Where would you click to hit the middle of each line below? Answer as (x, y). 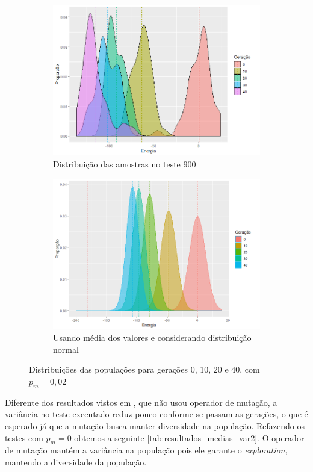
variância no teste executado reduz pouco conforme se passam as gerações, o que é (156, 414)
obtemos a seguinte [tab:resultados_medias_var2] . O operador (189, 437)
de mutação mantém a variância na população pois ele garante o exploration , (146, 450)
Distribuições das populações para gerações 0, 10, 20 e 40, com (144, 369)
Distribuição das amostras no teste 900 (125, 163)
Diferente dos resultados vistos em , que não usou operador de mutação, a (141, 402)
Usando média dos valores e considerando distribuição (152, 337)
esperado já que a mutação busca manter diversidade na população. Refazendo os (155, 425)
